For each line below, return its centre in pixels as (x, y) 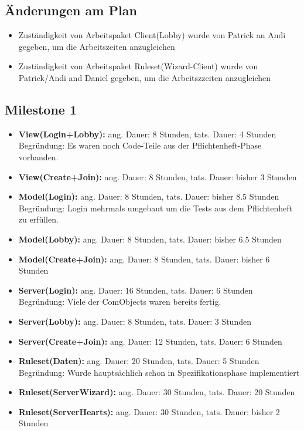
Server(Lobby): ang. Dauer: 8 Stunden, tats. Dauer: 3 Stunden (135, 321)
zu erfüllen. (38, 219)
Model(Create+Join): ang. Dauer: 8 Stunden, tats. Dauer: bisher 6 (144, 259)
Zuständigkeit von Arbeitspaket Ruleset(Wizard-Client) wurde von (138, 66)
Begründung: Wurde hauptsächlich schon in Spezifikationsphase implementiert (159, 372)
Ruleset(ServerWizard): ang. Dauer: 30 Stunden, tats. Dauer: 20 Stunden (157, 392)
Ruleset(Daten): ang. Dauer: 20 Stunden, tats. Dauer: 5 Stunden (139, 361)
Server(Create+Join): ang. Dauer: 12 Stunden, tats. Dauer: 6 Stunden (150, 341)
